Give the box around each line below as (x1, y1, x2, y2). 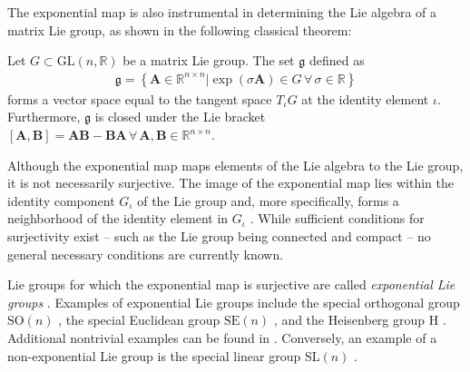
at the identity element (301, 89, 429, 108)
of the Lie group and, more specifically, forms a (137, 191, 399, 210)
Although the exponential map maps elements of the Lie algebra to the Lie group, (7, 155, 464, 174)
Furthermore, (7, 107, 81, 126)
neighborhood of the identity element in (7, 209, 229, 228)
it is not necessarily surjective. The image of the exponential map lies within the (7, 173, 454, 192)
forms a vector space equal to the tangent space (7, 89, 272, 108)
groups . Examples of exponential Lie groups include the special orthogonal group (7, 292, 460, 311)
